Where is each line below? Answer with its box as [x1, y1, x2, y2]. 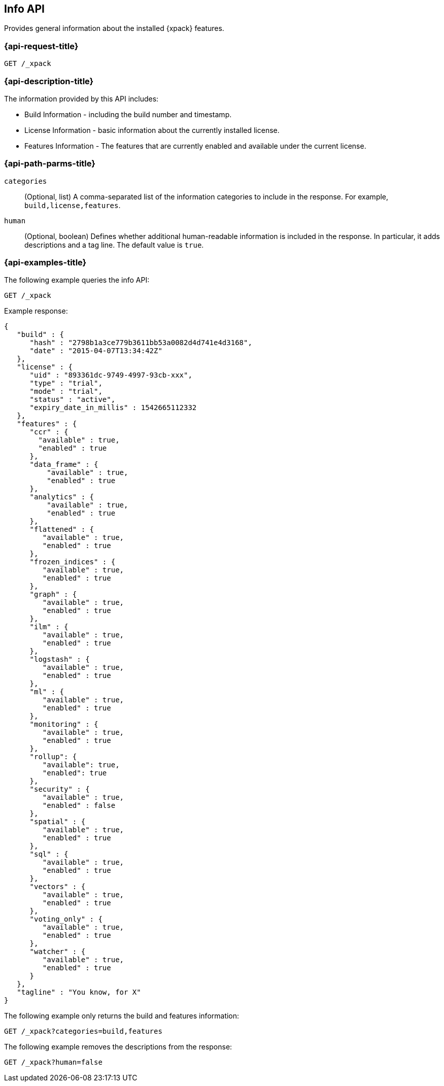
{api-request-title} [4, 41, 79, 51]
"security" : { [29, 785, 90, 794]
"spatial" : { [29, 818, 86, 826]
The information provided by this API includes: [4, 94, 159, 103]
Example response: [4, 307, 68, 316]
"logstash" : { [29, 655, 90, 664]
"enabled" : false [42, 801, 116, 810]
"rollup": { [29, 753, 77, 761]
